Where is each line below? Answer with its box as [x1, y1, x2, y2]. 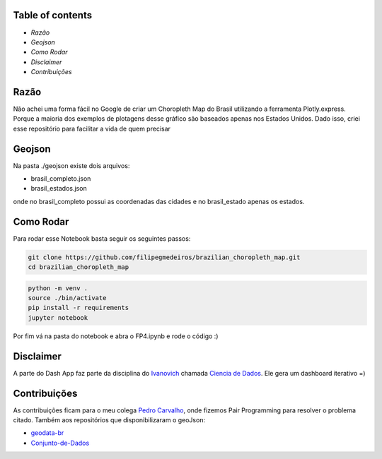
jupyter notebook [28, 314, 88, 321]
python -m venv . [28, 284, 88, 292]
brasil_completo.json [30, 174, 91, 183]
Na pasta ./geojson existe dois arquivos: [13, 161, 130, 169]
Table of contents [13, 9, 92, 21]
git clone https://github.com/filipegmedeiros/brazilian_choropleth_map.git [28, 253, 301, 261]
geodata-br [30, 429, 64, 437]
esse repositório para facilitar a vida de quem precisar [13, 124, 171, 133]
